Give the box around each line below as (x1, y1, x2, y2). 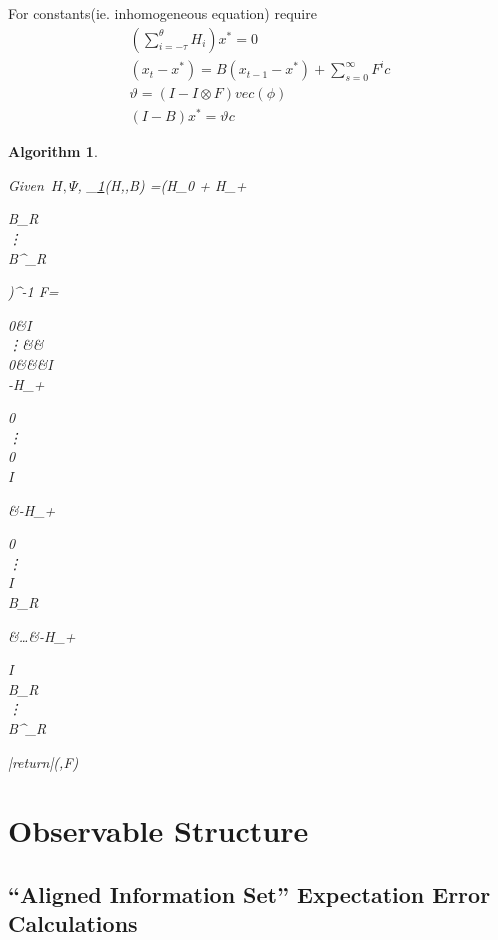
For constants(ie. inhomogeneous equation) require (8, 3, 317, 23)
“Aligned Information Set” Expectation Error (8, 878, 491, 909)
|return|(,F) (8, 751, 79, 772)
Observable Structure (8, 810, 309, 851)
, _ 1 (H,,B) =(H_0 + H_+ (77, 174, 247, 195)
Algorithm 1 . (8, 141, 98, 162)
